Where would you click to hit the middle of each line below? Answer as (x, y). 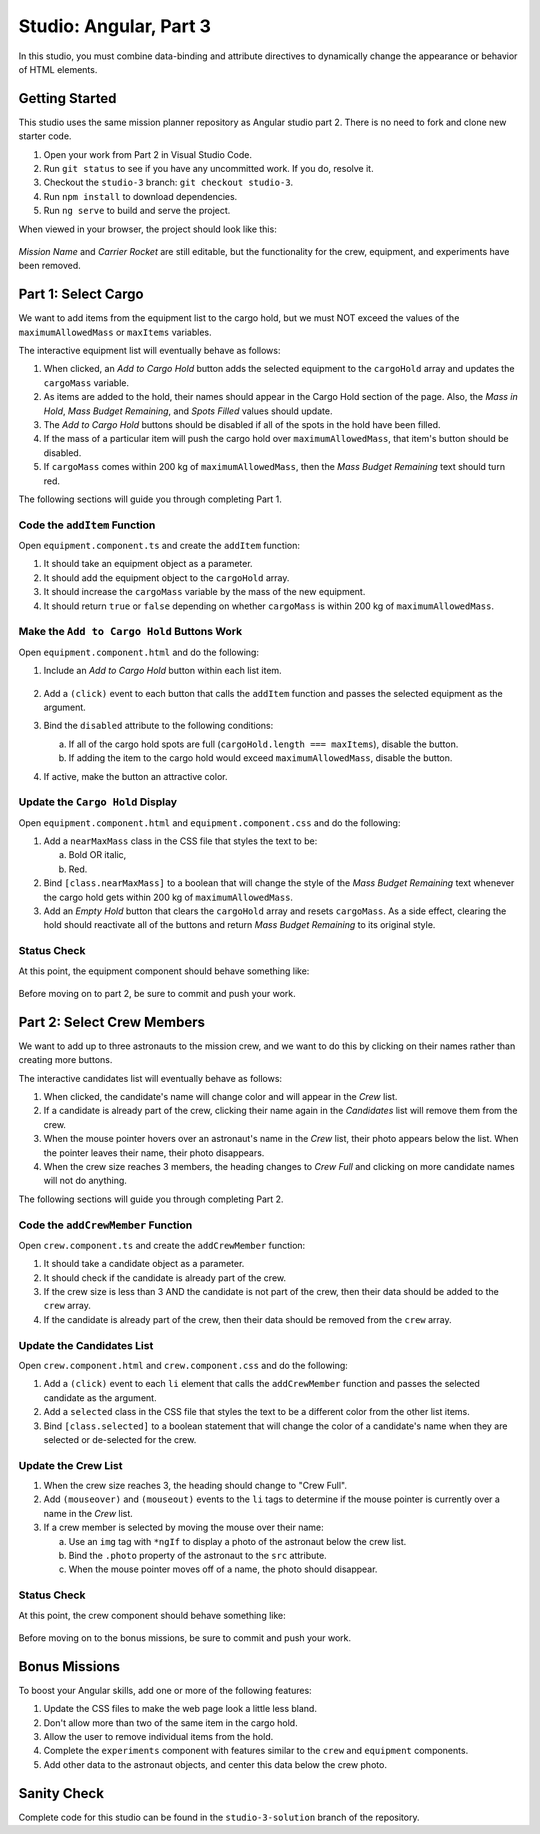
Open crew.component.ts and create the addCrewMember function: (162, 1245)
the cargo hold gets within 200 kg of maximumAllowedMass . (168, 897)
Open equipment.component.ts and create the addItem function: (159, 546)
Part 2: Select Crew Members (111, 1021)
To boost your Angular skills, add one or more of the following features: (165, 1690)
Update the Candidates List (86, 1345)
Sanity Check (61, 1793)
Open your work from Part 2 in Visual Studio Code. (147, 154)
